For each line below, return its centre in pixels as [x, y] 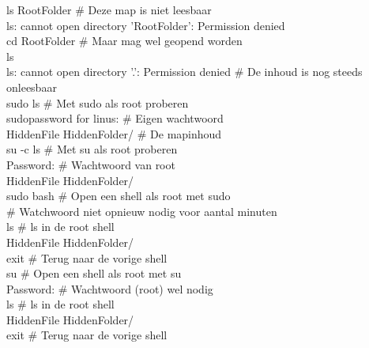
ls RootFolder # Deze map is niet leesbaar [109, 9]
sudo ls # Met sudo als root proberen [98, 102]
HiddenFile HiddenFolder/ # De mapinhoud [114, 133]
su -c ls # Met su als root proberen [92, 149]
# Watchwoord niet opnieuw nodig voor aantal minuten [142, 211]
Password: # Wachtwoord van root [91, 164]
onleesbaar [32, 87]
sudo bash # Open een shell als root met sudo [119, 196]
